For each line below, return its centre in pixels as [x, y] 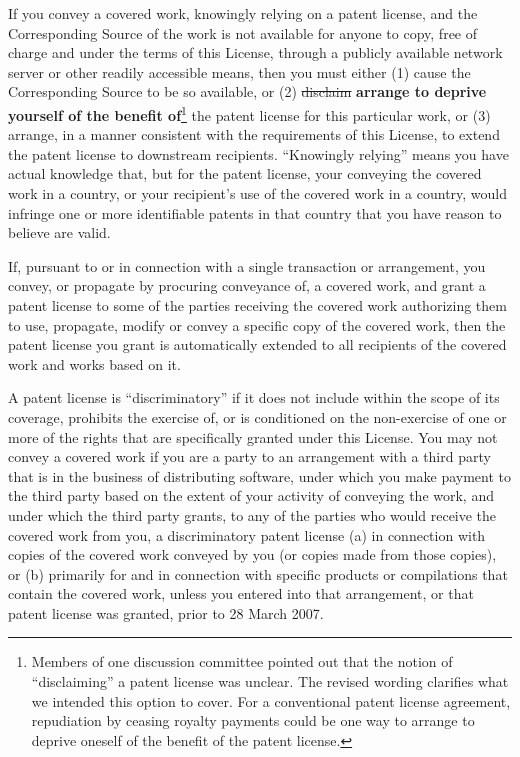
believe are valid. [59, 232]
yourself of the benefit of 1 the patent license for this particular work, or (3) [249, 113]
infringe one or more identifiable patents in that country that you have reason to [255, 212]
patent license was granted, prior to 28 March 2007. [166, 612]
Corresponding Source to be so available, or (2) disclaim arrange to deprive [247, 91]
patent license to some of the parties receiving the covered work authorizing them [257, 304]
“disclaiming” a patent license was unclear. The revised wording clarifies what [270, 681]
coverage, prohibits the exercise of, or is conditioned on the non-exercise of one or [257, 416]
